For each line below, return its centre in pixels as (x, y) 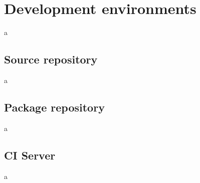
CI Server (30, 155)
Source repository (51, 59)
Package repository (54, 107)
